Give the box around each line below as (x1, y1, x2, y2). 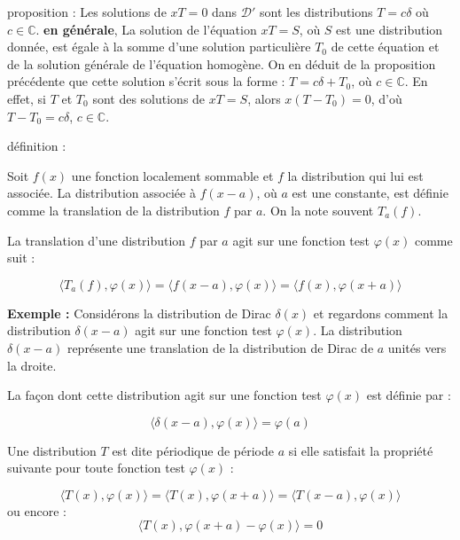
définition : (7, 137, 66, 155)
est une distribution (336, 20, 443, 38)
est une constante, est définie (292, 184, 448, 202)
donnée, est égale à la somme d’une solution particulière (7, 37, 311, 56)
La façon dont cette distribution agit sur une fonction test (7, 386, 322, 404)
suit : (7, 248, 35, 267)
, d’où (370, 89, 402, 107)
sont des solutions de (92, 89, 206, 107)
